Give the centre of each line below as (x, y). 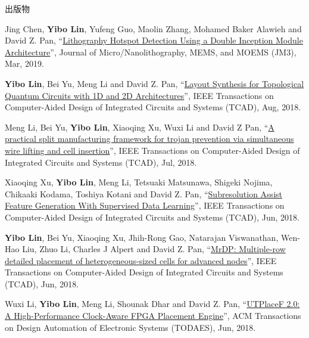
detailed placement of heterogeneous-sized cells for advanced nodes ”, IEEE (141, 260)
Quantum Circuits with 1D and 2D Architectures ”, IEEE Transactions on (139, 95)
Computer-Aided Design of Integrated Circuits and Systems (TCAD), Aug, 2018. (153, 107)
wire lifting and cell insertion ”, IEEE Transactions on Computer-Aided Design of (152, 150)
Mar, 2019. (24, 63)
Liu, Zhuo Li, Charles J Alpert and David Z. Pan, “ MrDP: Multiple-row (154, 249)
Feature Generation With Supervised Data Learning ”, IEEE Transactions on (145, 205)
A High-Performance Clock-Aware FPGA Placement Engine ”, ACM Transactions (153, 316)
